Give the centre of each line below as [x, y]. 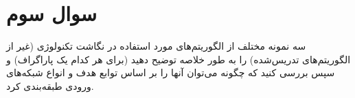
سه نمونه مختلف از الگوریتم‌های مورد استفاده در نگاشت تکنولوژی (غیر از [156, 46]
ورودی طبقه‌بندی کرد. [50, 85]
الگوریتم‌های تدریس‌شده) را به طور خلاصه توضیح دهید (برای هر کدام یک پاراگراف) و [179, 59]
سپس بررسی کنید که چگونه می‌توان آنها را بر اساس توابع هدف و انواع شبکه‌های [171, 72]
